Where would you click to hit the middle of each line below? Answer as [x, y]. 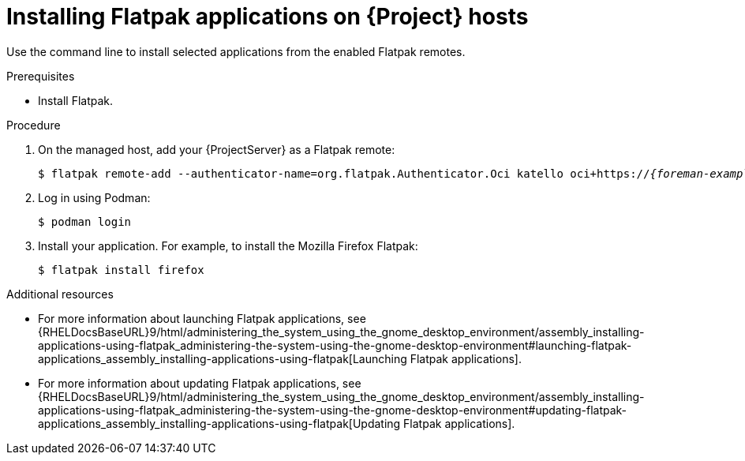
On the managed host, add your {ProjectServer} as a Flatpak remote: [217, 149]
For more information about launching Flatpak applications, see [202, 318]
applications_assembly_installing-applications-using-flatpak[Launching [223, 358]
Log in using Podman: [94, 197]
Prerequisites [41, 76]
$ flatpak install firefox [121, 270]
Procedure [34, 125]
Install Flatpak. [76, 100]
